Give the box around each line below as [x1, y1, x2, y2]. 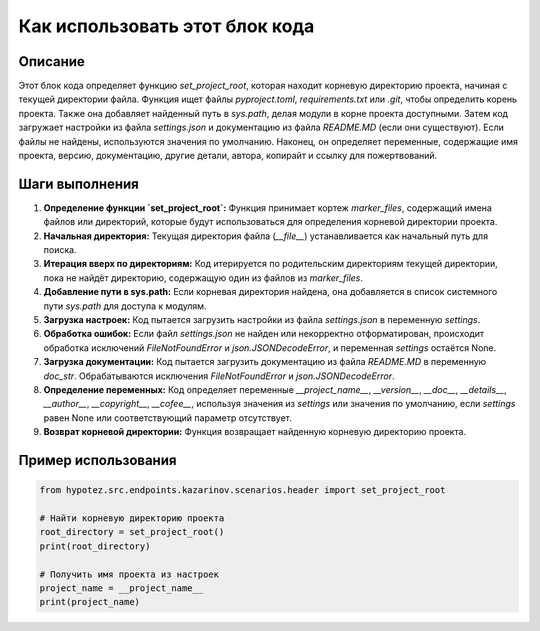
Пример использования [18, 451, 177, 469]
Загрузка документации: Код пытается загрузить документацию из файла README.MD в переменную [43, 356, 487, 368]
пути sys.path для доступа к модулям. [43, 300, 207, 312]
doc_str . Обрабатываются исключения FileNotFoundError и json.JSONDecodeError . [43, 370, 395, 382]
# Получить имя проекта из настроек [39, 568, 220, 580]
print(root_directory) [39, 540, 151, 552]
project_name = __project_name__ [39, 582, 204, 594]
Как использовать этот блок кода [18, 15, 315, 37]
